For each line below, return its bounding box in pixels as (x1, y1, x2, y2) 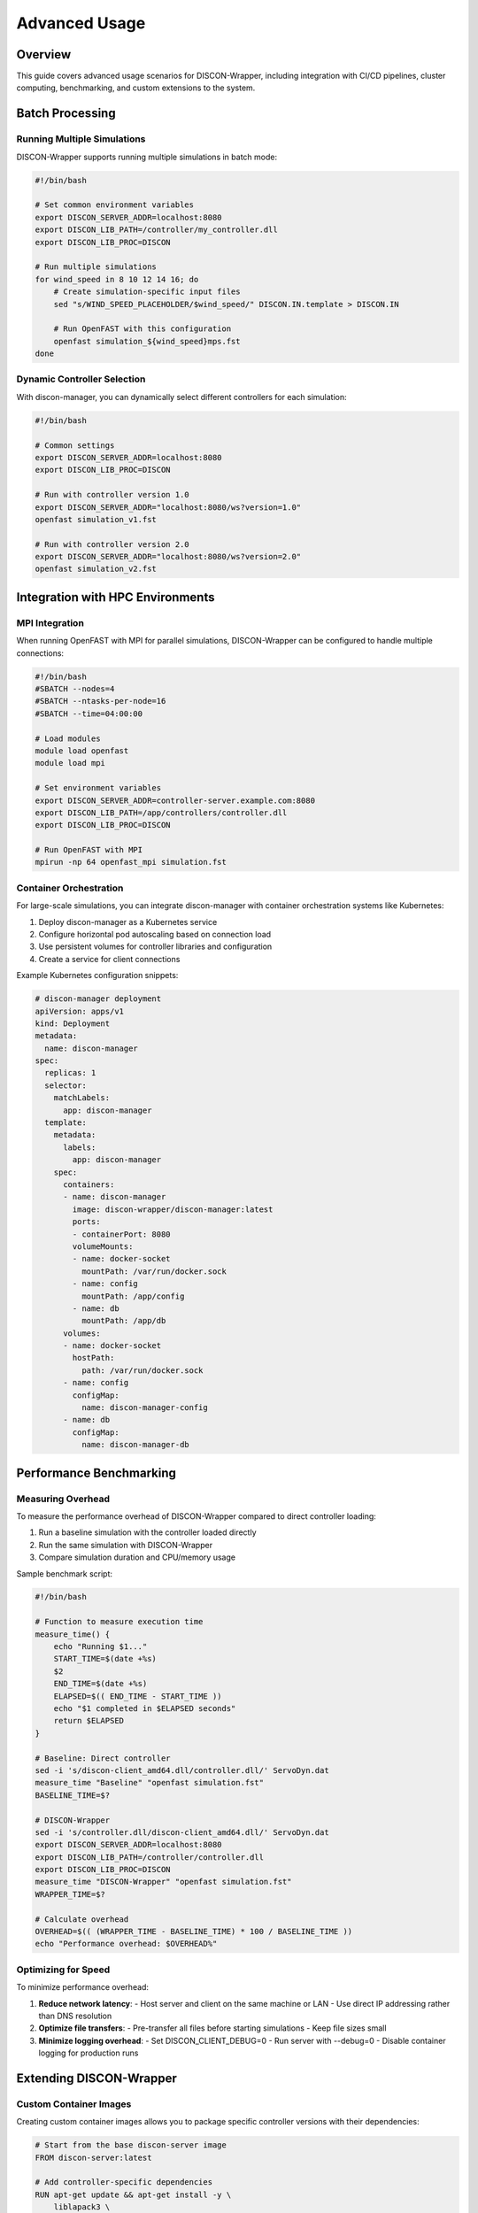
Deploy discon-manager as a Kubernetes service (38, 916, 218, 927)
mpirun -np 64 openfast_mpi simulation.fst (35, 857, 227, 867)
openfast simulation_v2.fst (35, 564, 157, 574)
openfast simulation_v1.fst (35, 514, 157, 524)
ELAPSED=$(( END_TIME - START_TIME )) (53, 1691, 222, 1701)
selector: (44, 1080, 88, 1091)
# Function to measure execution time (35, 1616, 204, 1627)
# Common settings (35, 440, 115, 451)
